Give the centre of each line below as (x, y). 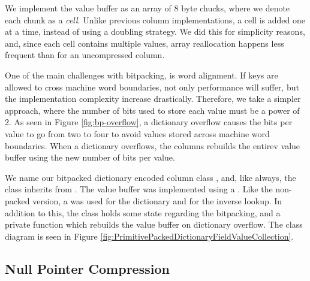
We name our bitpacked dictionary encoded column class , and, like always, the (151, 177)
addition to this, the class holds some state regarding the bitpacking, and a (143, 212)
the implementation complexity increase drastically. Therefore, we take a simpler (153, 99)
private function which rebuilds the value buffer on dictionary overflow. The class (154, 224)
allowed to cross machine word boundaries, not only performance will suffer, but (152, 87)
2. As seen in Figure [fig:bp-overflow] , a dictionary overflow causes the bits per (149, 122)
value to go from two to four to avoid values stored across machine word (137, 133)
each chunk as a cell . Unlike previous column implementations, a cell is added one (155, 19)
